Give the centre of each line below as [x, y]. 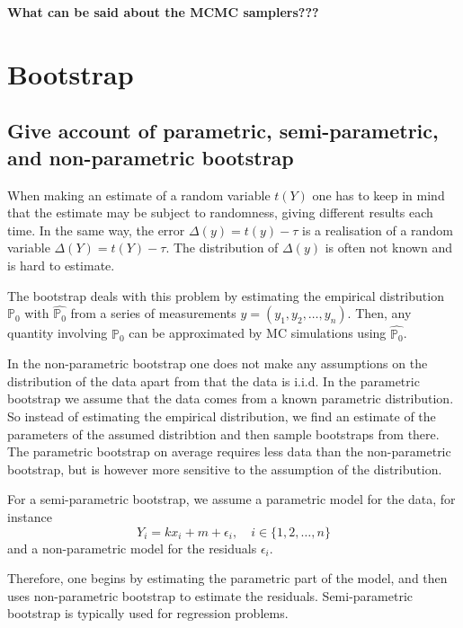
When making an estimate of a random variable [139, 195]
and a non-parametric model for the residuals [132, 548]
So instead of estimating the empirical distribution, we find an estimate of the [222, 416]
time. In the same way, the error [96, 230]
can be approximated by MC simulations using [258, 333]
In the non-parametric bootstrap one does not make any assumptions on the [218, 363]
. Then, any [379, 313]
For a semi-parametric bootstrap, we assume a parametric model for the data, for [231, 499]
